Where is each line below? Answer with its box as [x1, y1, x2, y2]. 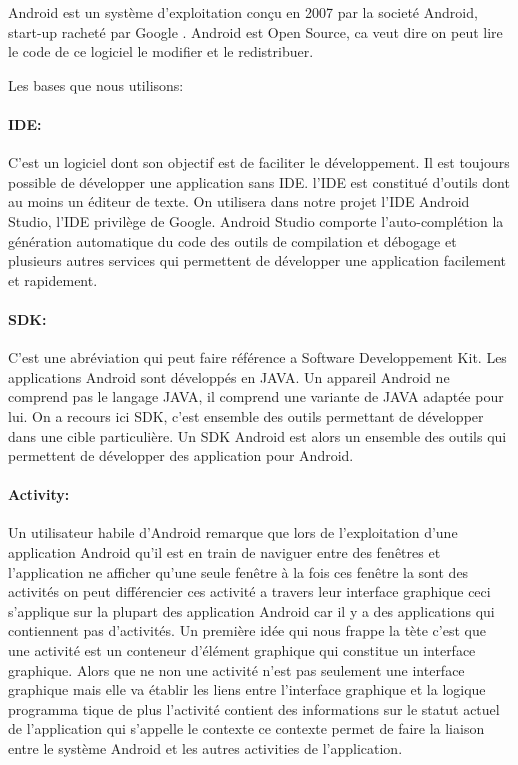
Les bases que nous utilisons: [8, 74, 184, 95]
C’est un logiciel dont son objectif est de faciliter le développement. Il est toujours [8, 152, 510, 173]
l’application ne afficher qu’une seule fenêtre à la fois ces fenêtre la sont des [8, 561, 469, 582]
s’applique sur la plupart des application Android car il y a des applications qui [8, 600, 495, 621]
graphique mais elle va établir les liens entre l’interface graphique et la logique [8, 679, 486, 700]
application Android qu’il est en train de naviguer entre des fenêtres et [8, 542, 441, 563]
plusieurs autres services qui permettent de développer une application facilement [8, 250, 506, 271]
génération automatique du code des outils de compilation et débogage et [8, 230, 457, 251]
